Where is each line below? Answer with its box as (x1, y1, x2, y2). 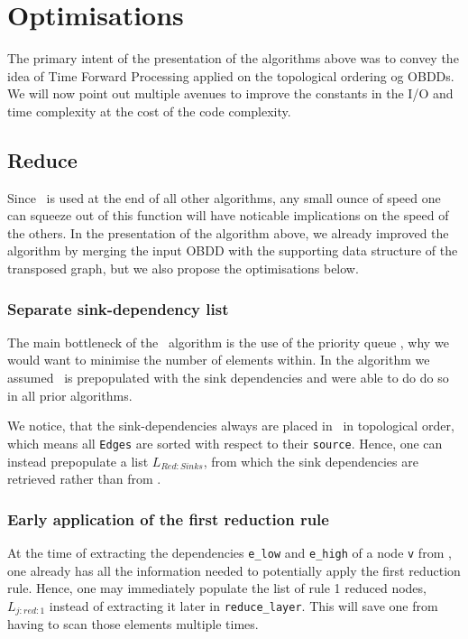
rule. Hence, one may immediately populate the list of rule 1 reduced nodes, (7, 579, 427, 597)
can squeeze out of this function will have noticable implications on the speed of (7, 206, 449, 225)
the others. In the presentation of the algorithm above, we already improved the (7, 223, 449, 242)
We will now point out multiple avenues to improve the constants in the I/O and (7, 84, 454, 103)
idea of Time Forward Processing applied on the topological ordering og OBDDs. (7, 66, 454, 85)
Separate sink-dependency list (7, 297, 229, 319)
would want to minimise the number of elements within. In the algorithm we (7, 350, 430, 369)
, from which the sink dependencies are (203, 451, 418, 470)
